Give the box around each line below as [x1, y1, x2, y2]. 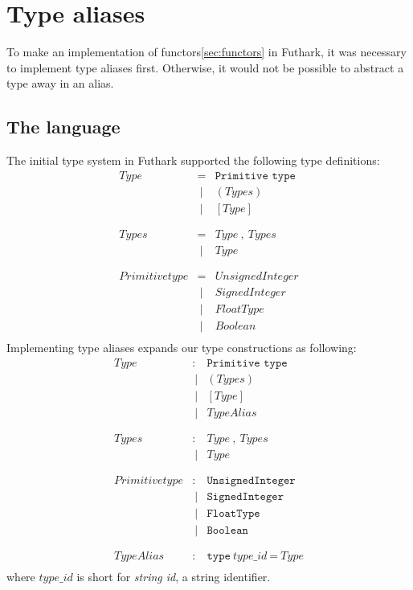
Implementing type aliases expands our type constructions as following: [6, 339, 357, 356]
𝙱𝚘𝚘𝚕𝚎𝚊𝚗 [206, 525, 248, 537]
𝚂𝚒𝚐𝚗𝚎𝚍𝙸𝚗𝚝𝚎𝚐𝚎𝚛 [206, 491, 284, 503]
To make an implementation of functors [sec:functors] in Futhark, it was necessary [6, 43, 407, 60]
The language [6, 114, 121, 139]
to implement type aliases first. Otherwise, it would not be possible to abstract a [6, 59, 404, 76]
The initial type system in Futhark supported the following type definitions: [6, 152, 380, 169]
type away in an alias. [6, 75, 114, 92]
